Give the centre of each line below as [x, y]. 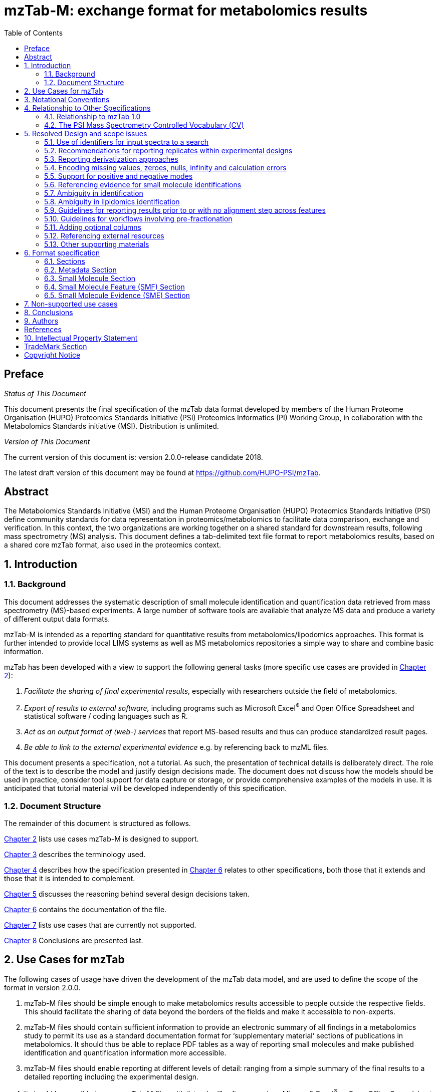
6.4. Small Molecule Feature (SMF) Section [115, 287]
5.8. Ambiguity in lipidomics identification [112, 201]
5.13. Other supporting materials [97, 244]
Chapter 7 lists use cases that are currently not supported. [100, 925]
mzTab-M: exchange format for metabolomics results [186, 11]
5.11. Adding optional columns [93, 227]
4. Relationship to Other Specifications [87, 108]
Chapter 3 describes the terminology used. [75, 855]
